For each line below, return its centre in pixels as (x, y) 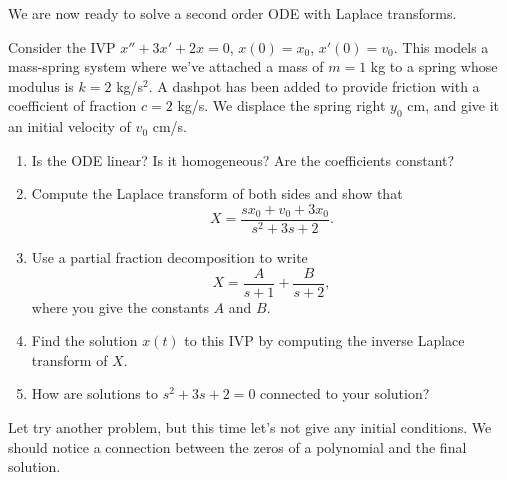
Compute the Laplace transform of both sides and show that (217, 193)
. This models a (441, 46)
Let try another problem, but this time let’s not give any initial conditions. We (250, 427)
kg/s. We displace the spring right (281, 105)
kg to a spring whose (434, 66)
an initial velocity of (69, 126)
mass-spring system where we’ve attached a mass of (166, 66)
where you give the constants (120, 306)
